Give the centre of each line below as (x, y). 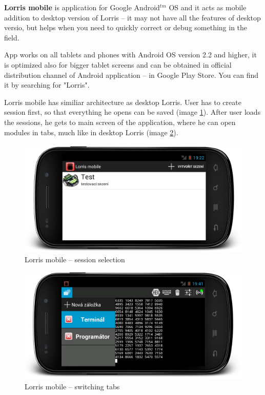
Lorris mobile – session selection (75, 259)
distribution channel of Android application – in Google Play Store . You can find (131, 75)
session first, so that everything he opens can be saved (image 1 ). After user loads (132, 112)
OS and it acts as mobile (208, 7)
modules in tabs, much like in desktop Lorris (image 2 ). (91, 132)
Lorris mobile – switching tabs (72, 386)
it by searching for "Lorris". (47, 85)
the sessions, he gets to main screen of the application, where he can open (120, 122)
